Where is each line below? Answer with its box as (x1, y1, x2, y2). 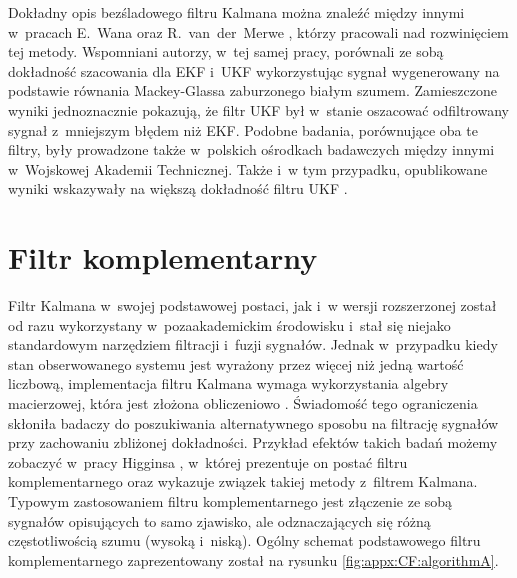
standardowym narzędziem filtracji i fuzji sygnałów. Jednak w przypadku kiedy (8, 334, 498, 355)
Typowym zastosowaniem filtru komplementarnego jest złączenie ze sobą (8, 491, 453, 511)
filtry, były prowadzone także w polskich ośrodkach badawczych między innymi (8, 139, 495, 160)
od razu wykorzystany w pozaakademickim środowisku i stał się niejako (8, 314, 451, 335)
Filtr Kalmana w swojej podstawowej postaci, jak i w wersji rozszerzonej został (8, 295, 497, 316)
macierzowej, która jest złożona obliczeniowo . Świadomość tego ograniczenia (8, 393, 478, 414)
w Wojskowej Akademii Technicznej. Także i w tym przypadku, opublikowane (8, 158, 488, 179)
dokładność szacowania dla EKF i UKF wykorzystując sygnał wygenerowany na (8, 60, 500, 81)
